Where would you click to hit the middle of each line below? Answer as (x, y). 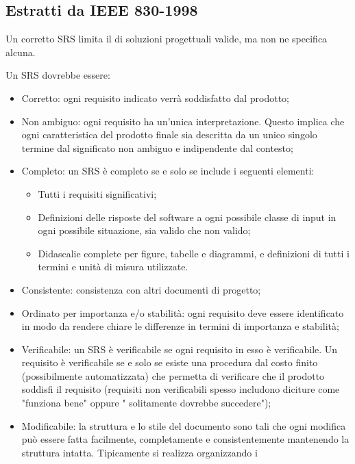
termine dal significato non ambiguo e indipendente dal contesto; (157, 147)
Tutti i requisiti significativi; (97, 193)
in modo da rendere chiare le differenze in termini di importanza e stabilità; (180, 326)
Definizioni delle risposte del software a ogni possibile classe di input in (187, 217)
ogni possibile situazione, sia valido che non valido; (144, 230)
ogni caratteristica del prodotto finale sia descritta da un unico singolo (169, 134)
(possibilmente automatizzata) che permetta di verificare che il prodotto (173, 375)
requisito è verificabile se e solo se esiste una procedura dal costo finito (170, 362)
